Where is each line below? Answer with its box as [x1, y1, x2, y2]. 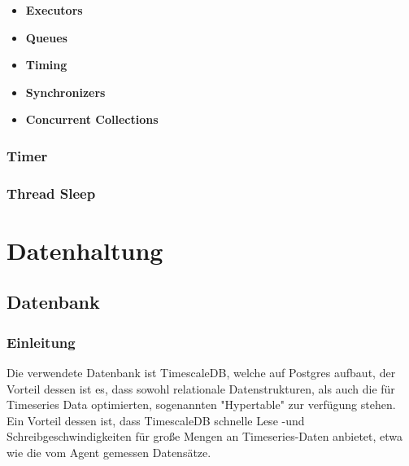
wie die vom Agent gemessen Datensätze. [7, 444, 211, 460]
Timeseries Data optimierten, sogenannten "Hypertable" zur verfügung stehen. [7, 396, 396, 413]
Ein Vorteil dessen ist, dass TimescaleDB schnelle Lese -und [7, 411, 305, 429]
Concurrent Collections [25, 111, 159, 128]
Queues [25, 29, 67, 46]
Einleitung [7, 332, 76, 352]
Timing [25, 56, 67, 73]
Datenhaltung [7, 233, 163, 266]
